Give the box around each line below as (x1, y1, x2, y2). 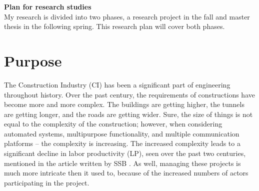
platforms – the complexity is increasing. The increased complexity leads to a (4, 138, 240, 148)
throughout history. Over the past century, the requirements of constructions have (4, 89, 255, 99)
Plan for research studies (4, 1, 91, 11)
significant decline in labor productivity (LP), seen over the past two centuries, (4, 148, 246, 158)
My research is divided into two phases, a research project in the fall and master (4, 11, 250, 21)
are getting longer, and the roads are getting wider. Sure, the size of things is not (4, 108, 253, 119)
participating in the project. (4, 177, 89, 187)
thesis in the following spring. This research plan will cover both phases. (4, 21, 225, 31)
